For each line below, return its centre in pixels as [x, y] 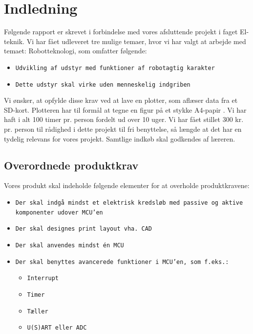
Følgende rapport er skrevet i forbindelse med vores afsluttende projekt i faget [121, 32]
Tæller [38, 311]
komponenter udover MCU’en [59, 212]
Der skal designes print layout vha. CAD [84, 229]
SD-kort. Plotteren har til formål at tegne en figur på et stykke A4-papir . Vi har [125, 109]
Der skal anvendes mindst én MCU [70, 245]
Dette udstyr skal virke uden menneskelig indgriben [103, 84]
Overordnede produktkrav [71, 165]
